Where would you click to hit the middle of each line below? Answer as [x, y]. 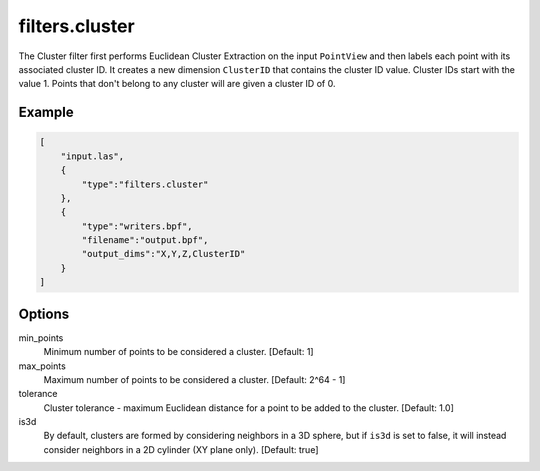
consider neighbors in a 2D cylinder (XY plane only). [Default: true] [181, 449]
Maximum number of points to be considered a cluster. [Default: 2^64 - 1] [194, 379]
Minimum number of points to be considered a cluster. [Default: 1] [178, 352]
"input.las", [92, 156]
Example [46, 112]
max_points [42, 366]
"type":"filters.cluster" [145, 184]
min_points [41, 337]
